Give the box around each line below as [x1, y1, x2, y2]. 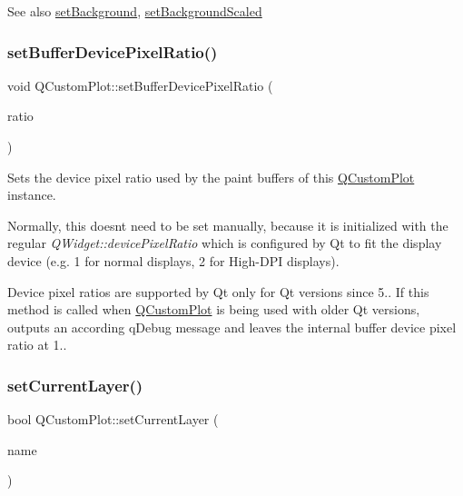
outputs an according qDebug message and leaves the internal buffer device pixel [7, 317, 457, 336]
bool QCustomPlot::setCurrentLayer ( [7, 410, 219, 429]
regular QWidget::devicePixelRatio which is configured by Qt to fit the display [7, 233, 442, 253]
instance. [7, 185, 56, 204]
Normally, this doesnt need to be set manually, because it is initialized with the [7, 215, 448, 234]
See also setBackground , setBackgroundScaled [7, 2, 262, 20]
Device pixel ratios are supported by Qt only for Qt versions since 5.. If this [7, 282, 429, 301]
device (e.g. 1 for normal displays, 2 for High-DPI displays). [7, 251, 340, 270]
